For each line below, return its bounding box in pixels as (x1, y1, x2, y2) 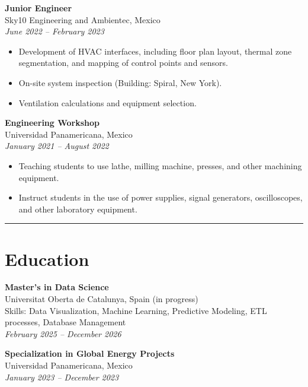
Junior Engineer (5, 2, 72, 14)
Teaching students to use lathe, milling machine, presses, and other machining (18, 159, 302, 172)
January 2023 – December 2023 (5, 370, 119, 383)
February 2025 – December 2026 (5, 327, 121, 340)
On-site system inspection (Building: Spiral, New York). (18, 76, 222, 88)
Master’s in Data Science (5, 281, 109, 293)
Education (5, 246, 89, 271)
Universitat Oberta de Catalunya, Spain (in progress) (5, 293, 198, 305)
